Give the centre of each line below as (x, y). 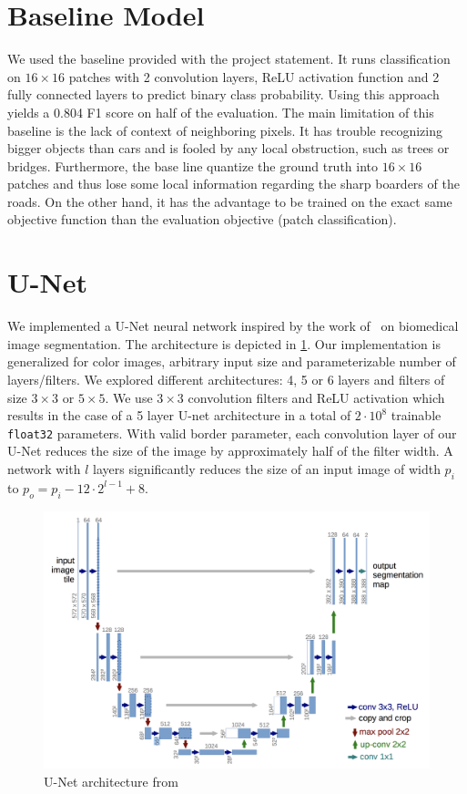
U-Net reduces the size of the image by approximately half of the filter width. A (230, 451)
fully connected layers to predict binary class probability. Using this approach (223, 94)
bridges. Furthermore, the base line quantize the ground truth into (193, 165)
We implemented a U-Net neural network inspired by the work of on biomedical (233, 326)
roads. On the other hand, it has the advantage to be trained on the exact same (230, 201)
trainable (416, 415)
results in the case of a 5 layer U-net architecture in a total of (179, 415)
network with (44, 469)
